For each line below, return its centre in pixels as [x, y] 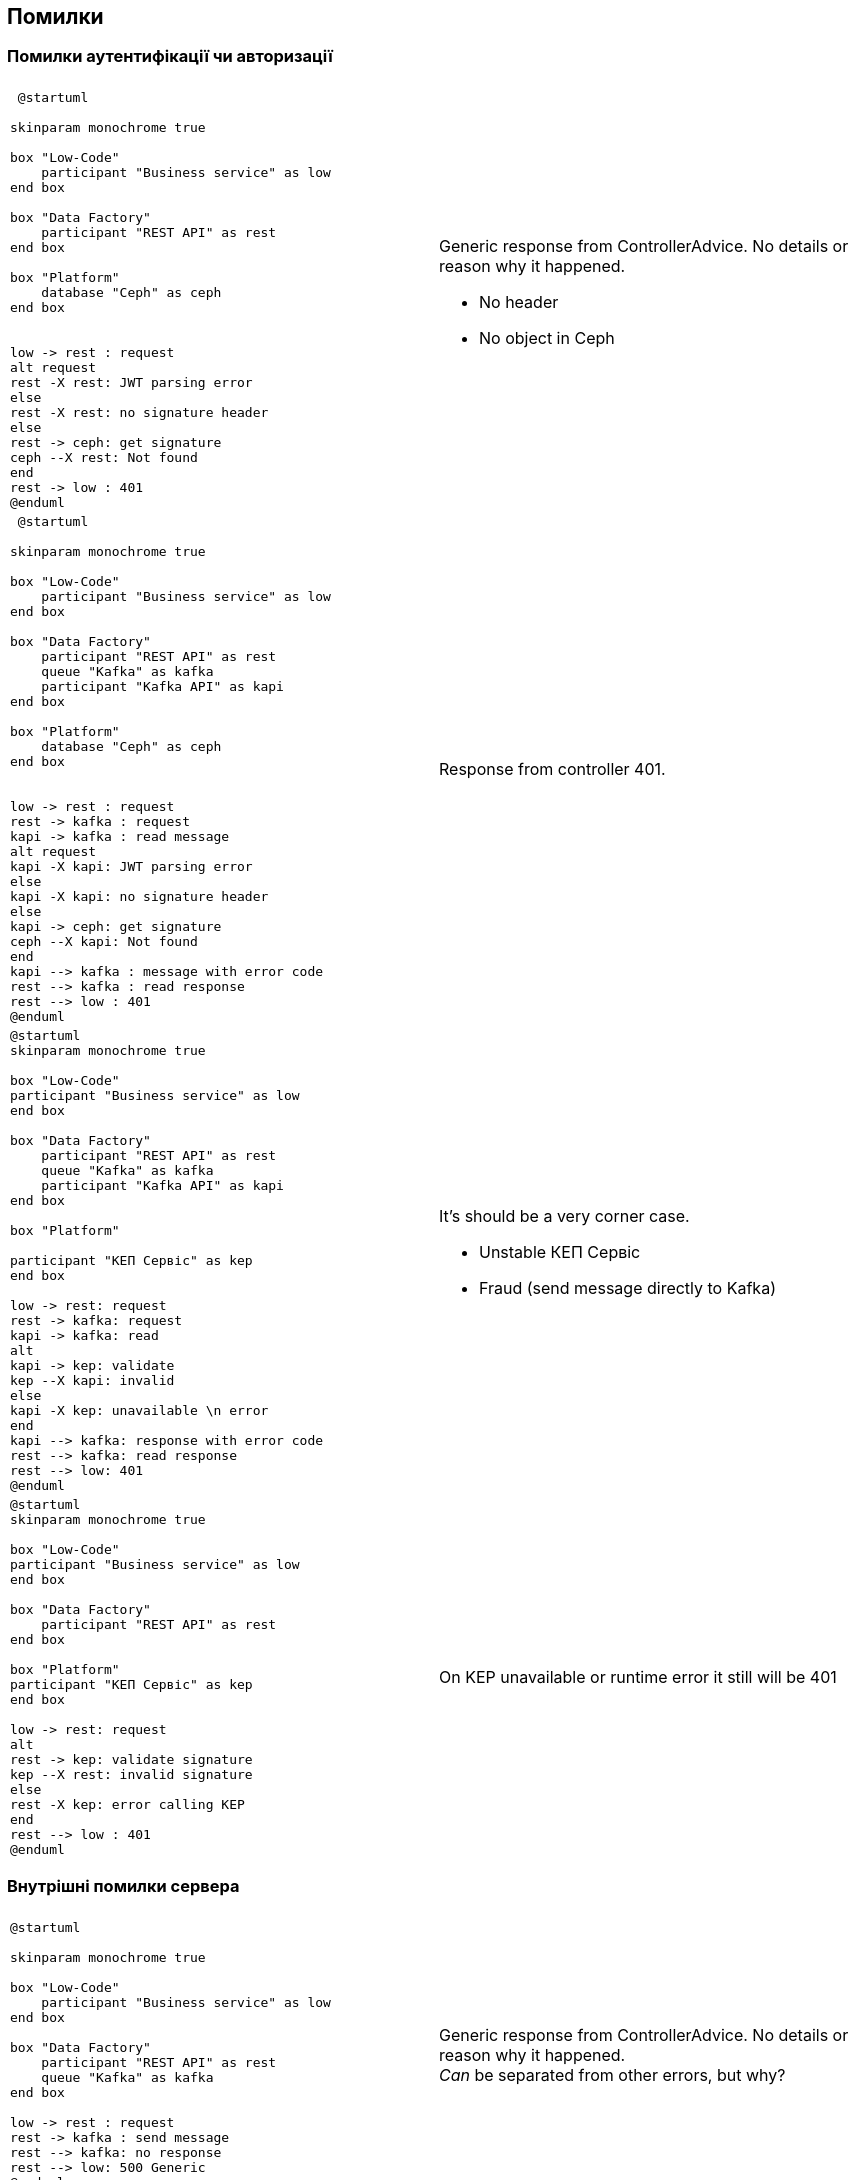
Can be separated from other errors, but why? [612, 2074]
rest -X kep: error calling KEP [127, 1804]
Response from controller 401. [552, 768]
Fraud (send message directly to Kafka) [627, 1288]
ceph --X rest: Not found [104, 457]
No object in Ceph [547, 337]
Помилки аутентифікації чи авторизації [170, 56]
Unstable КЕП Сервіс [560, 1252]
